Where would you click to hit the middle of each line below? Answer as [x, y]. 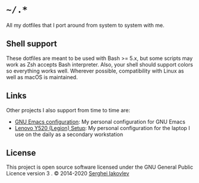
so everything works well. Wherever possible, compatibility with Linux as [95, 71]
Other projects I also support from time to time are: [68, 110]
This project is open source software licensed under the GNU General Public [100, 167]
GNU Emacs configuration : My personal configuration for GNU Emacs [100, 122]
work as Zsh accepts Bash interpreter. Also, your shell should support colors [99, 64]
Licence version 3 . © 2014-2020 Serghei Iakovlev [68, 173]
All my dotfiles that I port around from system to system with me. [85, 25]
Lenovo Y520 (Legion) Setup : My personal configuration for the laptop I [102, 128]
